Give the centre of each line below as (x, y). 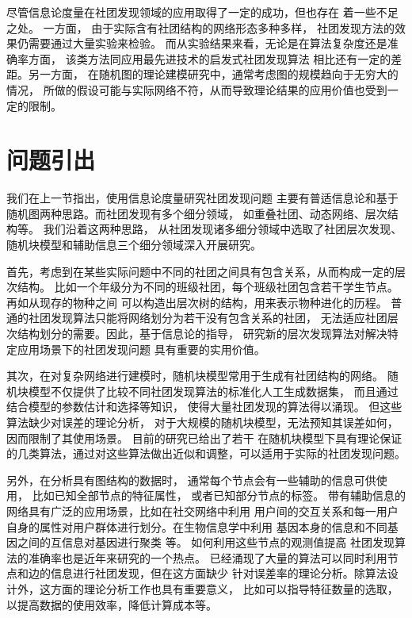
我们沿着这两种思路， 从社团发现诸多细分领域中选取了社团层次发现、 (223, 229)
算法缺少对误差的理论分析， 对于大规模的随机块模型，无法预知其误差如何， (202, 422)
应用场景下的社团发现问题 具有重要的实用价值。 (141, 349)
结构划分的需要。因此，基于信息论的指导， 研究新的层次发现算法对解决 (202, 334)
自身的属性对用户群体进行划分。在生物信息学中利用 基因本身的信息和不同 (197, 526)
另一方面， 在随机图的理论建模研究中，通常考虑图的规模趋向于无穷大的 (213, 74)
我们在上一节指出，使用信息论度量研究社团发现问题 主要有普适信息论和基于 (202, 198)
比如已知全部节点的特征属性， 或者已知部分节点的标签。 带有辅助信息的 (219, 495)
